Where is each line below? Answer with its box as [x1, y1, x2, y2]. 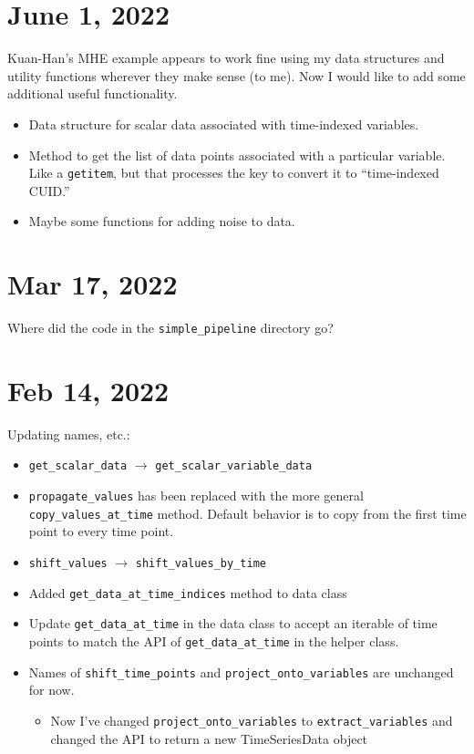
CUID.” [28, 181, 70, 200]
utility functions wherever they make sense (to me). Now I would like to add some [7, 66, 466, 85]
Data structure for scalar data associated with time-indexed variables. [28, 114, 419, 133]
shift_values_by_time [135, 557, 266, 570]
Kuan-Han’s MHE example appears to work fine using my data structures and [7, 48, 445, 67]
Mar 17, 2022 [7, 265, 178, 303]
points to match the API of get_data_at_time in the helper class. [28, 631, 399, 650]
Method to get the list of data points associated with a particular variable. [28, 145, 446, 164]
